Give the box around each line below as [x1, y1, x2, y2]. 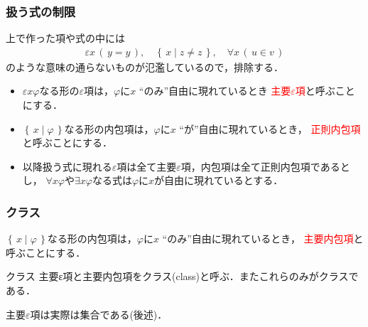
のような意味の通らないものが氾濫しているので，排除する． [6, 59, 284, 74]
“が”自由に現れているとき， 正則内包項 [179, 121, 361, 136]
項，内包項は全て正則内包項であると [180, 159, 350, 173]
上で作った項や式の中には [6, 31, 125, 45]
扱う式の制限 [6, 2, 76, 20]
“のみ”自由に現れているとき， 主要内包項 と [162, 231, 364, 246]
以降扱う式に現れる [22, 159, 112, 173]
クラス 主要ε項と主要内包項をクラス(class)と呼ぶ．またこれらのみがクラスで [6, 269, 359, 284]
